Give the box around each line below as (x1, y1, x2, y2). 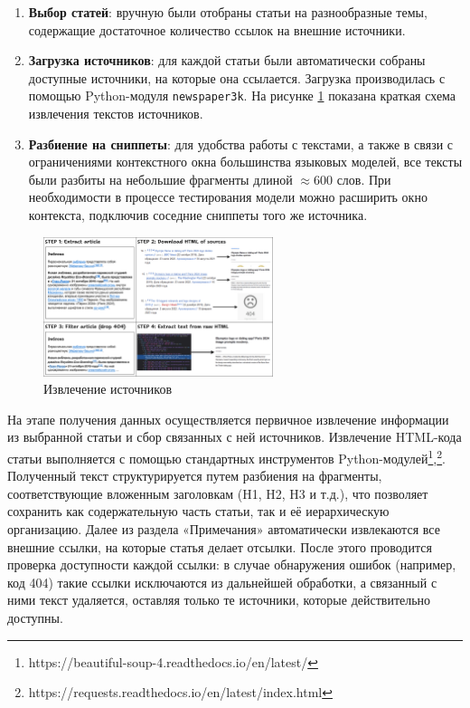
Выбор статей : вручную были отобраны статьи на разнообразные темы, (28, 3, 428, 21)
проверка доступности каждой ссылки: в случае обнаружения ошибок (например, (7, 555, 456, 574)
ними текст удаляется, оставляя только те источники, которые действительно (7, 590, 431, 609)
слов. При (336, 169, 391, 188)
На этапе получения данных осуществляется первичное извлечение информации (7, 409, 449, 428)
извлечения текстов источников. (28, 104, 203, 123)
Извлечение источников (43, 379, 173, 398)
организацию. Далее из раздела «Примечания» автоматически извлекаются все (7, 520, 440, 539)
